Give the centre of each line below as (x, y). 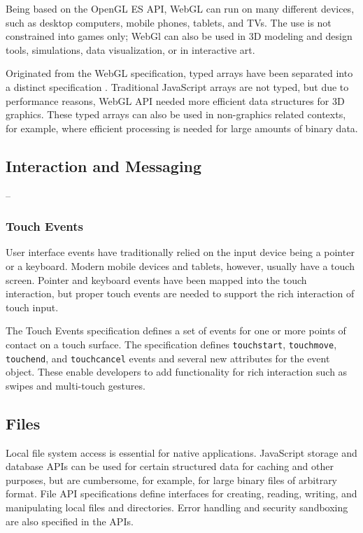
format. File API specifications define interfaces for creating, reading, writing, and (181, 493)
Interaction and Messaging (104, 165)
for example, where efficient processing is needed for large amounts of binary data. (182, 128)
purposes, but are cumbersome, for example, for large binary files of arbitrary (172, 479)
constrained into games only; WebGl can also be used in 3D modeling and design (179, 36)
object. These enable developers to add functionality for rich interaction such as (177, 372)
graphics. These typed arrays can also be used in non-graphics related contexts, (176, 114)
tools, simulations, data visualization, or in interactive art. (130, 49)
